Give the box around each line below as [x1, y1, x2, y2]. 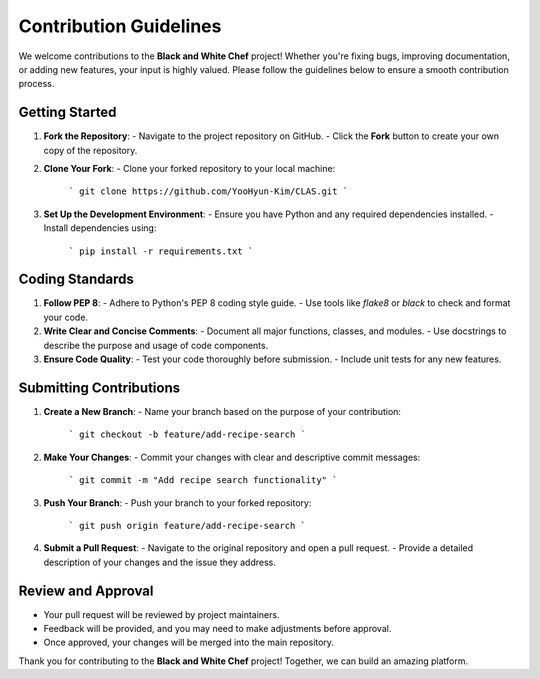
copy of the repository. [43, 144, 138, 156]
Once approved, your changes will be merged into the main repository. [43, 636, 335, 649]
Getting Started [18, 104, 117, 121]
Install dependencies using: [43, 222, 157, 234]
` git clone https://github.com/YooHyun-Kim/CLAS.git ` [68, 186, 349, 197]
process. [18, 78, 55, 90]
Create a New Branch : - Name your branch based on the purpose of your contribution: [43, 405, 402, 417]
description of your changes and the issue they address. [43, 556, 277, 568]
